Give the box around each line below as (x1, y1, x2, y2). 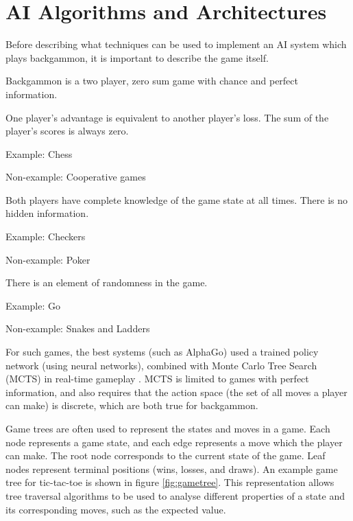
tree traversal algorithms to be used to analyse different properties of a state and (5, 488, 345, 502)
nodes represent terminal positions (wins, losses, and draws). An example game (5, 461, 338, 476)
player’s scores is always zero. (5, 124, 129, 138)
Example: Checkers (5, 229, 86, 244)
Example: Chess (5, 146, 73, 161)
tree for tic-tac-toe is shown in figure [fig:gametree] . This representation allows (5, 475, 334, 489)
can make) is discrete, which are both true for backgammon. (5, 398, 258, 413)
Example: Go (5, 298, 61, 312)
